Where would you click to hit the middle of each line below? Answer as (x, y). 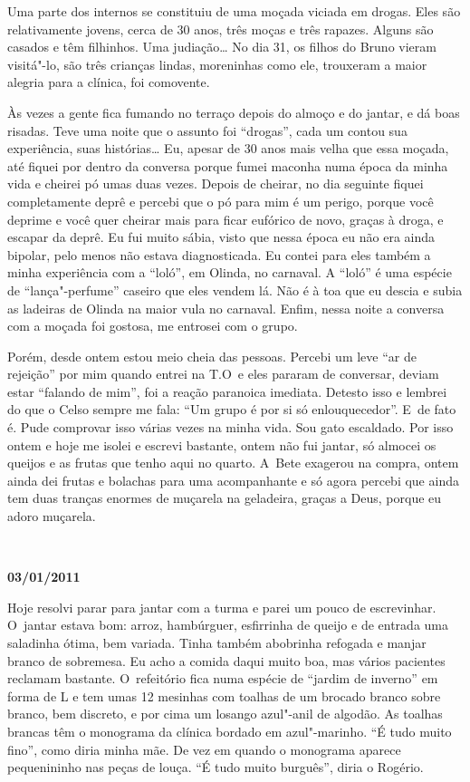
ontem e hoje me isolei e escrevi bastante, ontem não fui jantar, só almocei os (222, 444)
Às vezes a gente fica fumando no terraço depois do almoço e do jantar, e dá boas (234, 112)
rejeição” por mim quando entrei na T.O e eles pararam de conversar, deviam (223, 374)
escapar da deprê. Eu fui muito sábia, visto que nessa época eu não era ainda (221, 237)
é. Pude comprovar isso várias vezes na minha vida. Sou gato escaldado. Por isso (230, 427)
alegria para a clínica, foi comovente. (109, 82)
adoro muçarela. (52, 516)
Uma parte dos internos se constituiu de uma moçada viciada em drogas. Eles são (234, 11)
